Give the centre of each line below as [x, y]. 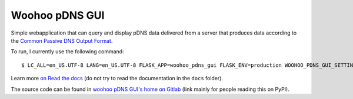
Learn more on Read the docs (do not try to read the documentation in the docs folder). [117, 78]
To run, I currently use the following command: [67, 52]
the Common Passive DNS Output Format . [62, 40]
